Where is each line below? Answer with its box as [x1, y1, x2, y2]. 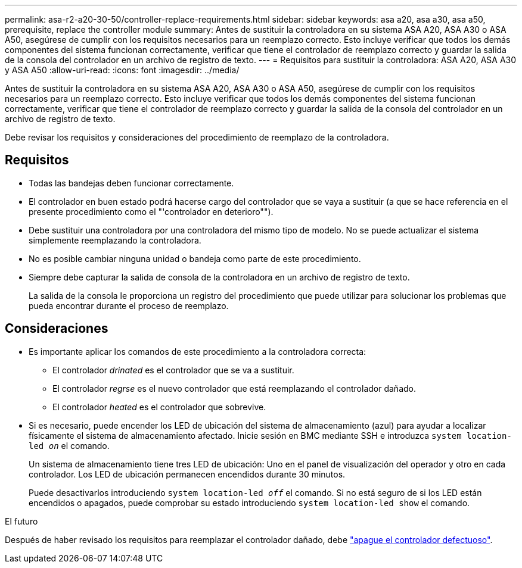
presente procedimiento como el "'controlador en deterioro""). [29, 206, 274, 217]
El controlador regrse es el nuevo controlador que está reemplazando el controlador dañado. [52, 383, 416, 394]
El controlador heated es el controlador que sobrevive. [52, 401, 266, 412]
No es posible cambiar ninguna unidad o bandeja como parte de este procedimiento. [29, 253, 361, 264]
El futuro [5, 516, 38, 526]
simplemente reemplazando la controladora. [29, 235, 201, 245]
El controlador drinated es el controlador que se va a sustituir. [52, 364, 294, 375]
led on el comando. [29, 440, 110, 451]
